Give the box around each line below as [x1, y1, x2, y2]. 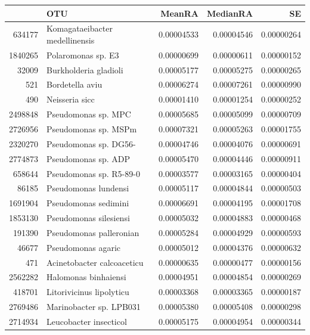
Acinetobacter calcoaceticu [46, 256, 144, 268]
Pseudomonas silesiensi [46, 212, 130, 224]
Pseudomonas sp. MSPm [46, 123, 137, 135]
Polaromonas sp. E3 [46, 48, 119, 61]
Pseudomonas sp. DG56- [46, 137, 136, 150]
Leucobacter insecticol [46, 315, 127, 327]
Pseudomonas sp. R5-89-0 [46, 167, 140, 179]
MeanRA [160, 7, 199, 19]
